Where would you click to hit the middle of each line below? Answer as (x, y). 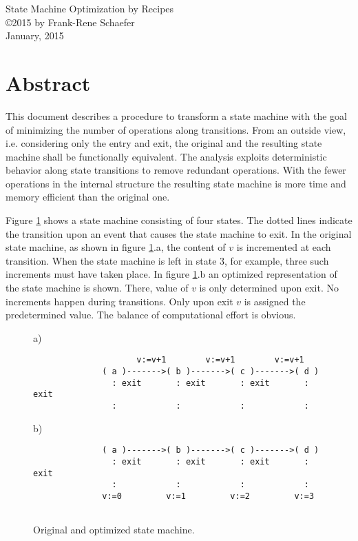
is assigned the (275, 301)
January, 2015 (35, 35)
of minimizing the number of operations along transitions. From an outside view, (176, 129)
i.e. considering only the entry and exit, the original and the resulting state (164, 143)
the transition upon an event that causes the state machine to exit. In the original (179, 233)
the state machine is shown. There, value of (97, 288)
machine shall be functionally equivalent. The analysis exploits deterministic (166, 156)
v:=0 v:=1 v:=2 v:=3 (208, 496)
